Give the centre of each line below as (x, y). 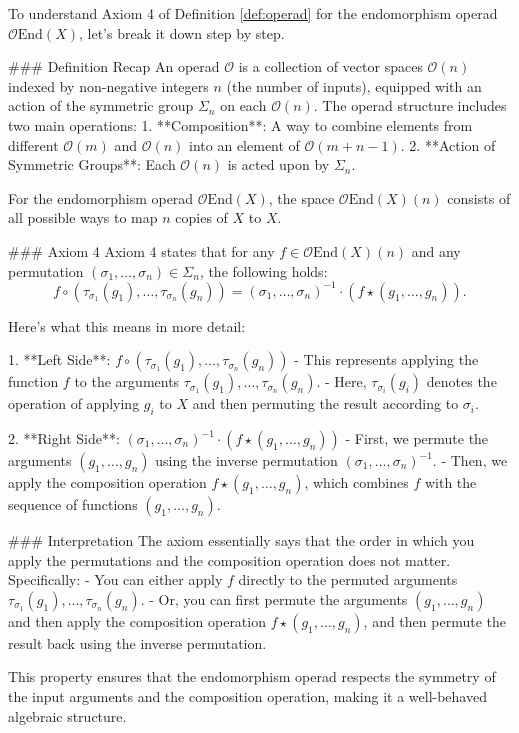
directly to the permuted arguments (348, 579)
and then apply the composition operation (137, 620)
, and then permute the (434, 620)
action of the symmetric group (101, 105)
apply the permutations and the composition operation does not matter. (229, 559)
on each (243, 105)
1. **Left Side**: (59, 359)
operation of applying (74, 403)
